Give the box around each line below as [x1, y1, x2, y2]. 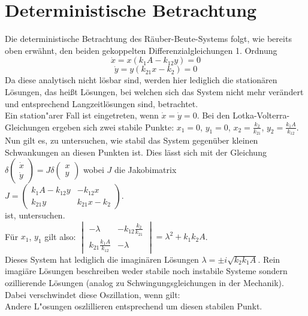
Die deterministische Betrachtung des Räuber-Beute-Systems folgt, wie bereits [5, 32, 292, 45]
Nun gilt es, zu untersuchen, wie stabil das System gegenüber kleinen [5, 133, 258, 146]
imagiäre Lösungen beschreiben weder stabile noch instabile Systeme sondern [5, 265, 288, 277]
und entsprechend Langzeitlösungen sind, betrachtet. [5, 97, 198, 110]
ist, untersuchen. [5, 209, 65, 221]
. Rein [258, 253, 280, 265]
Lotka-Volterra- [232, 109, 290, 121]
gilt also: [44, 230, 76, 242]
